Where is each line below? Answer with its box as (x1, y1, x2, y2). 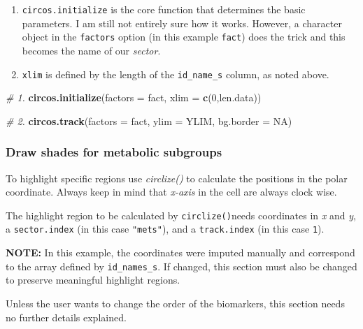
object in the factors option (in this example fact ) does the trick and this (22, 29, 346, 44)
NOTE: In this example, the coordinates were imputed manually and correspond (6, 245, 355, 260)
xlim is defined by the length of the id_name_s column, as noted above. (22, 66, 329, 81)
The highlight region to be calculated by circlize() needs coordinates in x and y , (6, 207, 356, 222)
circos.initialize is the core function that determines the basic (22, 2, 306, 16)
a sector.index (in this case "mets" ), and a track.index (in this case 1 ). (6, 221, 325, 236)
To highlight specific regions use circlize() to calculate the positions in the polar (6, 170, 348, 185)
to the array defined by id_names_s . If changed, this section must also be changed (6, 258, 357, 273)
